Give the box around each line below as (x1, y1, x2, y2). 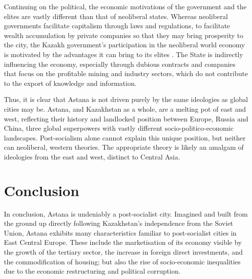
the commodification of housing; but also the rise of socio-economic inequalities (4, 256, 241, 266)
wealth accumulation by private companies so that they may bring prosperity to (4, 30, 243, 40)
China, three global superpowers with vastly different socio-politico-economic (4, 123, 234, 133)
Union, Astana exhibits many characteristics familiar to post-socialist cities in (4, 227, 237, 238)
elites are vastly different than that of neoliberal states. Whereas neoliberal (4, 11, 228, 21)
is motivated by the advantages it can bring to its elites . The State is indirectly (4, 49, 243, 59)
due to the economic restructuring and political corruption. (4, 266, 181, 276)
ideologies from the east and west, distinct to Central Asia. (4, 151, 180, 161)
